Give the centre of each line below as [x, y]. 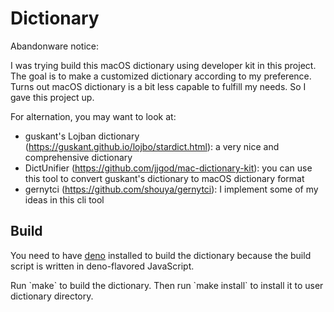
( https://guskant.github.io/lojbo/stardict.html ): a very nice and [152, 146]
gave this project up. [52, 97]
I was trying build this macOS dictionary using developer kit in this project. [163, 65]
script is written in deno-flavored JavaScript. [102, 266]
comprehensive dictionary [78, 157]
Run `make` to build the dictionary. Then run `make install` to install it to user [167, 285]
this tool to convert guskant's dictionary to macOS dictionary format [164, 178]
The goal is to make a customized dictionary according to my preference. [161, 76]
